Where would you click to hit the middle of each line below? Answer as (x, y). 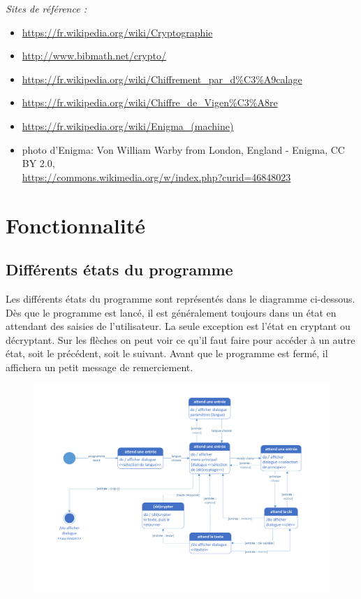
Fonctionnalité (76, 225)
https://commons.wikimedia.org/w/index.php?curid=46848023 (156, 176)
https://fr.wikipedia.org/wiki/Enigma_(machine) (128, 125)
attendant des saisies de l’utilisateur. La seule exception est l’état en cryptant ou (178, 326)
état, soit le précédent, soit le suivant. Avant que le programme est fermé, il (167, 353)
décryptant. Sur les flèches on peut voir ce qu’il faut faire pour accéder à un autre (180, 339)
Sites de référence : (46, 8)
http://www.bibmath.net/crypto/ (94, 56)
